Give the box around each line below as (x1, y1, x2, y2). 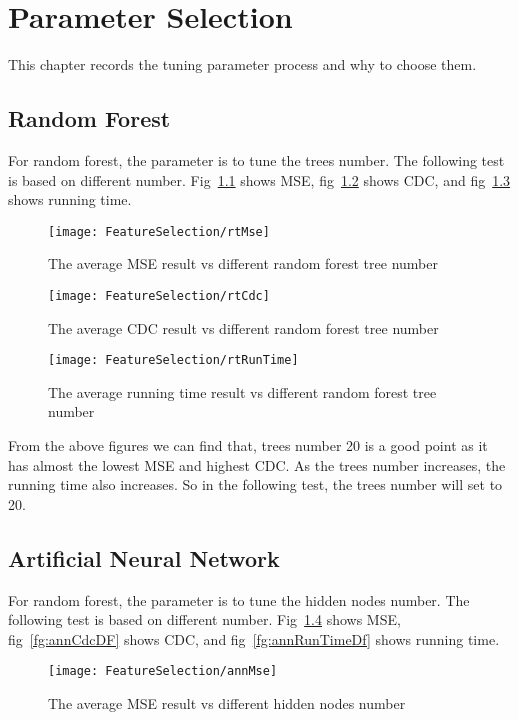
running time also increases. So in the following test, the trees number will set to (8, 474, 503, 495)
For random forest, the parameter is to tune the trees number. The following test (8, 149, 505, 170)
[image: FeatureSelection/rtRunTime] (48, 353, 299, 368)
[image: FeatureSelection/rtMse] (48, 224, 270, 239)
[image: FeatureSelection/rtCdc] (48, 288, 270, 303)
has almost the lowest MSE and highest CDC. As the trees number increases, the (8, 454, 506, 475)
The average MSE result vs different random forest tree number (48, 253, 438, 274)
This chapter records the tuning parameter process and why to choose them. (8, 54, 477, 75)
